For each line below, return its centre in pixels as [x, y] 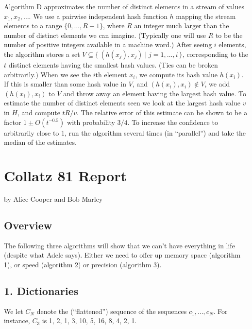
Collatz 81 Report [65, 175]
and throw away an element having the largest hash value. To [155, 93]
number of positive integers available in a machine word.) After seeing [108, 44]
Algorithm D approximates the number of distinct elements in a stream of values [124, 6]
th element [111, 74]
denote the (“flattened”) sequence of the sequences [112, 311]
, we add [217, 84]
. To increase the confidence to [173, 122]
